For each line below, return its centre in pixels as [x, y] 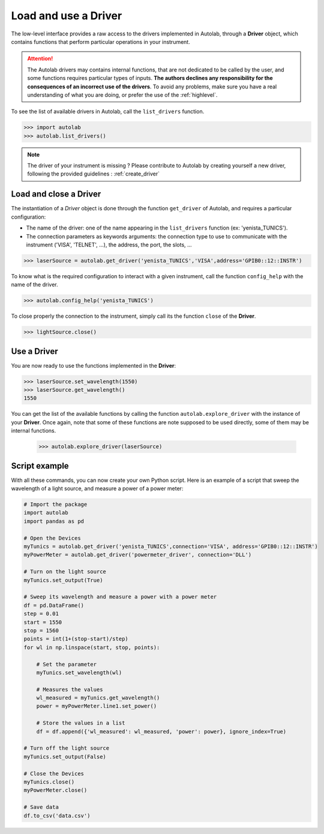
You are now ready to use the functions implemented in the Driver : [94, 365]
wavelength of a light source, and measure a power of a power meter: [97, 489]
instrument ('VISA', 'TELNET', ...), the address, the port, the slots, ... [109, 245]
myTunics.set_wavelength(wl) [79, 672]
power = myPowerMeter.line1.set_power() [97, 706]
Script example [40, 466]
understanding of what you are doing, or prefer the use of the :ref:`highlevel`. [122, 95]
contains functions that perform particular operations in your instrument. [100, 41]
